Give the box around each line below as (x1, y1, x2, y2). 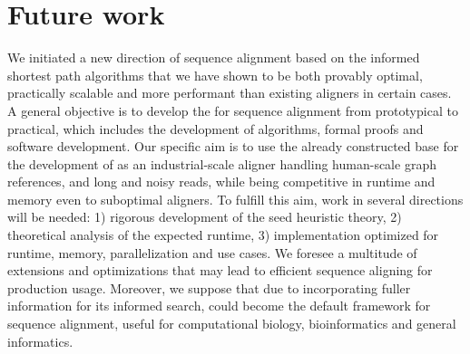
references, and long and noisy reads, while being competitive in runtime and (7, 172, 436, 191)
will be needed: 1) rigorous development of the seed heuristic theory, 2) (7, 207, 402, 226)
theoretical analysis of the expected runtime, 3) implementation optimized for (7, 225, 439, 244)
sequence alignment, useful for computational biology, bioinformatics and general (7, 314, 456, 333)
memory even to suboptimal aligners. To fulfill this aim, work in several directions (7, 189, 464, 208)
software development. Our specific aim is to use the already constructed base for (7, 137, 459, 156)
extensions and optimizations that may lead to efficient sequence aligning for (7, 261, 433, 280)
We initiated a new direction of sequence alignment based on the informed (7, 48, 420, 67)
